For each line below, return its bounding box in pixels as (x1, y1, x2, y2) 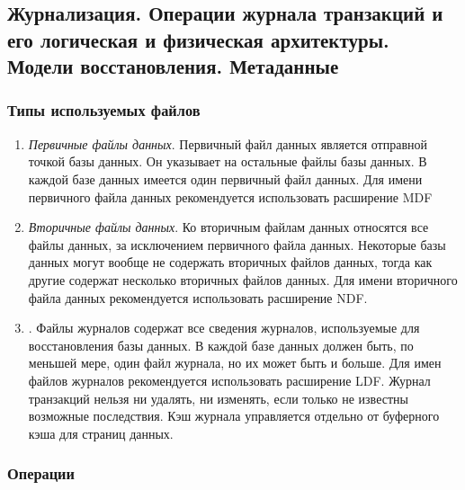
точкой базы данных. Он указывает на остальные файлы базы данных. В (28, 152, 427, 171)
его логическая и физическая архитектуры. (7, 25, 389, 53)
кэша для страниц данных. (28, 423, 174, 442)
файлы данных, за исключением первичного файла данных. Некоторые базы (28, 235, 446, 254)
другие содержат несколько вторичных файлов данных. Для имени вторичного (28, 270, 458, 289)
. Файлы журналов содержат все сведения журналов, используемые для (28, 318, 420, 337)
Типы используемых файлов (7, 99, 201, 121)
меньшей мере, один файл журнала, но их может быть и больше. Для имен (28, 353, 442, 372)
